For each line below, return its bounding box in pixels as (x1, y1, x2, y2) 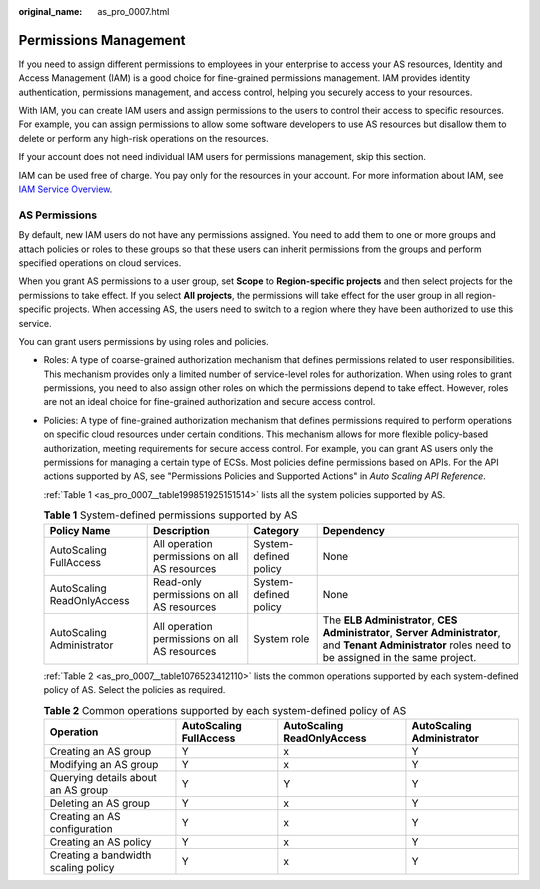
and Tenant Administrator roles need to (322, 638, 512, 652)
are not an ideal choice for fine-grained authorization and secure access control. (43, 396, 376, 408)
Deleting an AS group (49, 796, 150, 810)
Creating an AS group (49, 744, 152, 758)
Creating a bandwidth (49, 848, 152, 862)
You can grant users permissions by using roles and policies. (18, 335, 269, 347)
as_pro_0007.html (97, 6, 170, 17)
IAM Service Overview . (18, 183, 113, 195)
